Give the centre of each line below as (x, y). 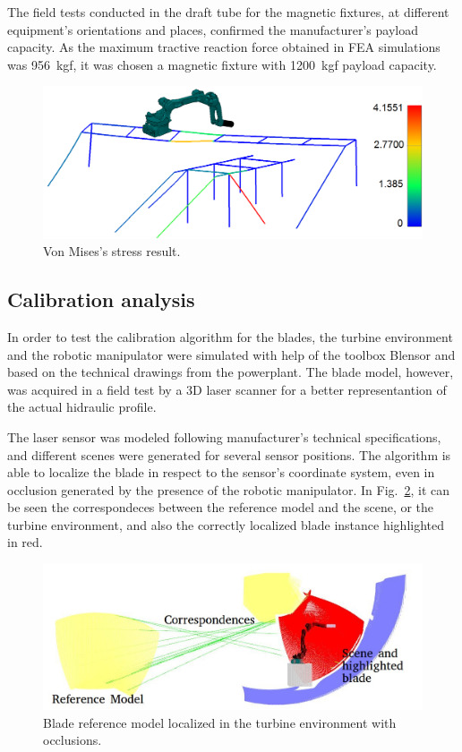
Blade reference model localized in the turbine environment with (220, 722)
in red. (25, 542)
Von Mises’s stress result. (112, 251)
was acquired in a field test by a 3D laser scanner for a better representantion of (227, 389)
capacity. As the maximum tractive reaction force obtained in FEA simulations (224, 47)
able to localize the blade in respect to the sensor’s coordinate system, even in (221, 472)
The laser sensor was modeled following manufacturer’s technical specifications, (224, 436)
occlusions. (73, 740)
